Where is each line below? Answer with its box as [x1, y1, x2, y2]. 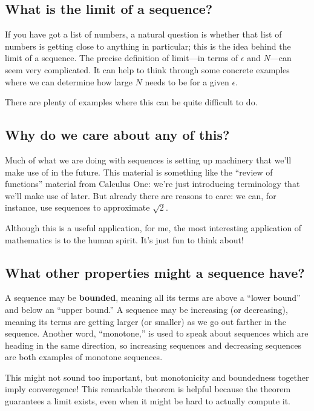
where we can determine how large [5, 75, 132, 88]
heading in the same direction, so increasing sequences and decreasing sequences [5, 338, 301, 351]
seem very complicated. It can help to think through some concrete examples [5, 63, 290, 76]
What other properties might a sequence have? [5, 263, 305, 281]
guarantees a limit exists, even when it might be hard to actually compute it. [5, 395, 291, 407]
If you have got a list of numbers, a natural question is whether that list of [5, 28, 282, 41]
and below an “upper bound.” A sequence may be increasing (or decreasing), [5, 303, 288, 315]
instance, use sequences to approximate [5, 201, 150, 214]
